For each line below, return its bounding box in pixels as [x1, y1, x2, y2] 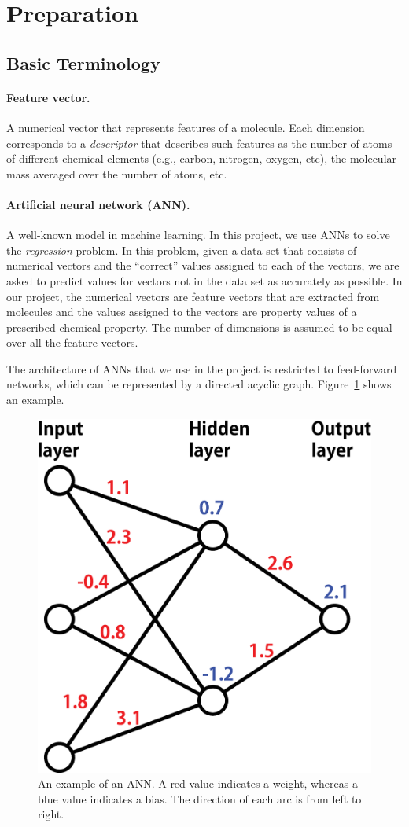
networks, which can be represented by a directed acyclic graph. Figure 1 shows [6, 376, 392, 392]
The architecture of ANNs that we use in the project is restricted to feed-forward [6, 360, 397, 377]
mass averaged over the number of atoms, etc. [6, 165, 227, 182]
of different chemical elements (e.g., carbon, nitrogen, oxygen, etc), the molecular [6, 150, 397, 167]
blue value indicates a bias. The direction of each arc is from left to [38, 790, 362, 807]
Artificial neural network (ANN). [6, 196, 190, 212]
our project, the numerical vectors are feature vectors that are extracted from [6, 288, 380, 304]
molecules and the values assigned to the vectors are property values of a [6, 303, 357, 320]
